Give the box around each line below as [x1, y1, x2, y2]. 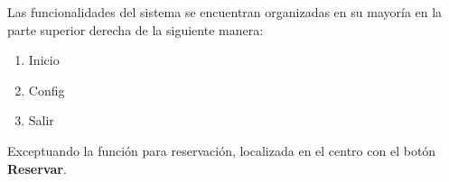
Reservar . [7, 159, 67, 177]
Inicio [28, 50, 60, 69]
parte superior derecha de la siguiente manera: [7, 20, 264, 39]
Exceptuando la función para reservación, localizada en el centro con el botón [7, 141, 436, 159]
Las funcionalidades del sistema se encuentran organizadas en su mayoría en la [7, 3, 443, 21]
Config [28, 80, 65, 99]
